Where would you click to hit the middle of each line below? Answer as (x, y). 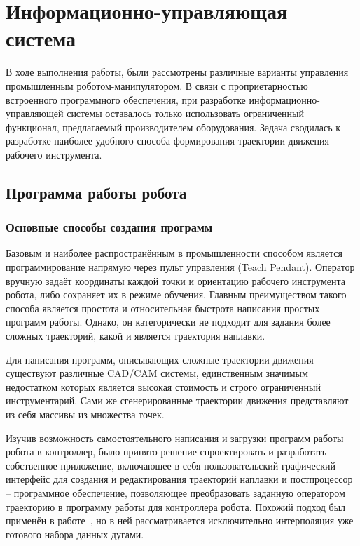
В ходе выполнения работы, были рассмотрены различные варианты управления (177, 72)
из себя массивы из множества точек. (85, 414)
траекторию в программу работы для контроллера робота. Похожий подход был (176, 506)
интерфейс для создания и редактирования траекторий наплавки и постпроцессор (179, 479)
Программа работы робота (96, 192)
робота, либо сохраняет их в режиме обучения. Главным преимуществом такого (176, 294)
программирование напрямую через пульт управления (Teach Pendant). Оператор (180, 267)
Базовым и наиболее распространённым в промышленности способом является (174, 253)
